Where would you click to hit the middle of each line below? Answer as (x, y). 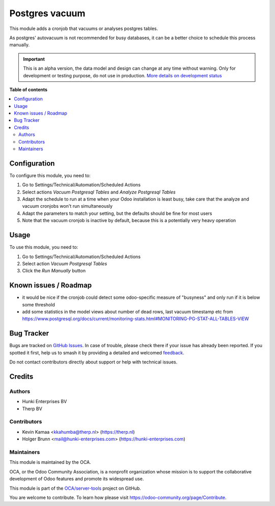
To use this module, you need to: (44, 247)
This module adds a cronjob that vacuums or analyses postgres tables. (84, 29)
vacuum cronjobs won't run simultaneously (67, 206)
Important (34, 59)
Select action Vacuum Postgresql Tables (65, 263)
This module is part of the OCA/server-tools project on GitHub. (75, 488)
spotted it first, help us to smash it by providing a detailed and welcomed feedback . (97, 353)
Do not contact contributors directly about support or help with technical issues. (93, 362)
